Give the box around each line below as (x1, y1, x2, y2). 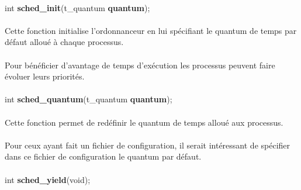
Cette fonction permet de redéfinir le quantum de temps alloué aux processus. (5, 116, 283, 128)
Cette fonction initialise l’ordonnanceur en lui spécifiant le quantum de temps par (5, 24, 297, 36)
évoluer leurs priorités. (5, 70, 85, 82)
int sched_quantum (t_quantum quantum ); (5, 93, 172, 105)
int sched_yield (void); (5, 173, 91, 185)
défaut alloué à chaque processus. (5, 36, 124, 48)
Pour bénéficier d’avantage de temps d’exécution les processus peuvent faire (5, 58, 275, 71)
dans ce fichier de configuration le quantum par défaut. (5, 150, 202, 163)
